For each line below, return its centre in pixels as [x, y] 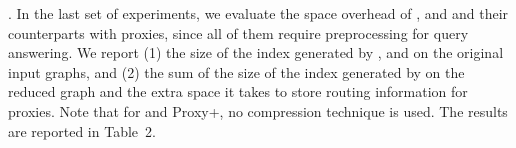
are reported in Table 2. [82, 130]
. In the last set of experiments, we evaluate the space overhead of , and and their [258, 13]
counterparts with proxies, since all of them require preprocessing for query [238, 32]
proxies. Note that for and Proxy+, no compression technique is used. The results [258, 110]
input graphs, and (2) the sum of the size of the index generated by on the [236, 71]
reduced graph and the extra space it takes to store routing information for [238, 91]
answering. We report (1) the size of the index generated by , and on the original [256, 52]
